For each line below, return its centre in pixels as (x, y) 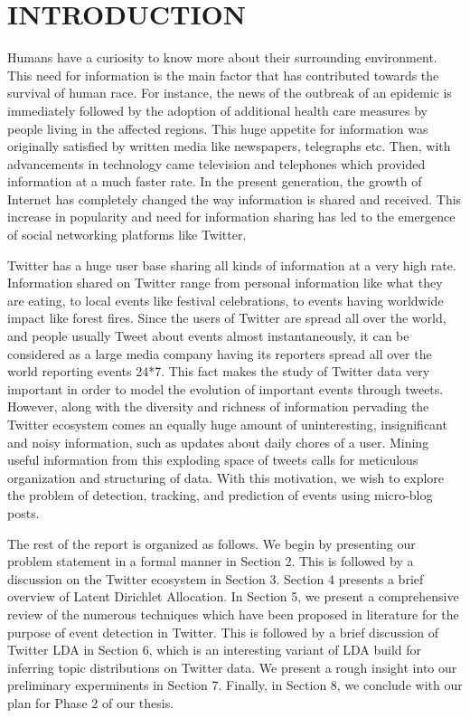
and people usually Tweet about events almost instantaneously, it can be (208, 336)
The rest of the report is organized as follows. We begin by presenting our (211, 543)
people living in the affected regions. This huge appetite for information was (218, 128)
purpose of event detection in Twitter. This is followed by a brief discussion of (223, 632)
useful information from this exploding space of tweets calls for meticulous (213, 460)
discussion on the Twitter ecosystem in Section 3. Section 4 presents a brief (216, 578)
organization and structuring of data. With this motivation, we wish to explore (226, 477)
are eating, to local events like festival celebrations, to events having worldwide (226, 300)
